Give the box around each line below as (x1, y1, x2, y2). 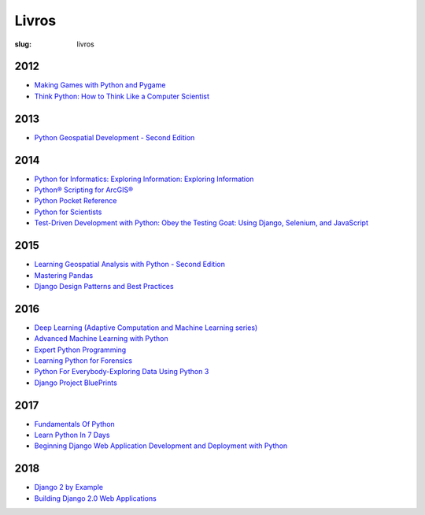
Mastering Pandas (34, 270, 94, 280)
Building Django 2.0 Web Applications (34, 493, 157, 503)
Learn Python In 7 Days (34, 430, 110, 440)
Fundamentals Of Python (34, 419, 116, 428)
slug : (14, 39, 31, 49)
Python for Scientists (34, 207, 102, 217)
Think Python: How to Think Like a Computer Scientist (34, 91, 210, 101)
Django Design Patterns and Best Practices (34, 281, 174, 291)
